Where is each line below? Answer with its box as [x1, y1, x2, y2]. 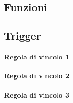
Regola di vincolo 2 [4, 71, 70, 81]
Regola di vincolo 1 [4, 52, 70, 62]
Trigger [4, 28, 41, 43]
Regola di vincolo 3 [4, 89, 70, 100]
